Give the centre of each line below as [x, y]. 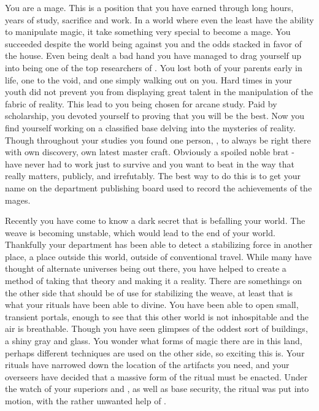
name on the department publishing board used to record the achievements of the [159, 187]
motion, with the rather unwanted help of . [86, 401]
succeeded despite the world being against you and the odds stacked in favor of [153, 43]
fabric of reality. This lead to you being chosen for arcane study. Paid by [141, 103]
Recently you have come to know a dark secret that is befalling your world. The [155, 221]
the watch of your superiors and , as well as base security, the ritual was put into [157, 389]
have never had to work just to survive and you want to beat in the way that [150, 163]
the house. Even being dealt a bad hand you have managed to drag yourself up [153, 56]
